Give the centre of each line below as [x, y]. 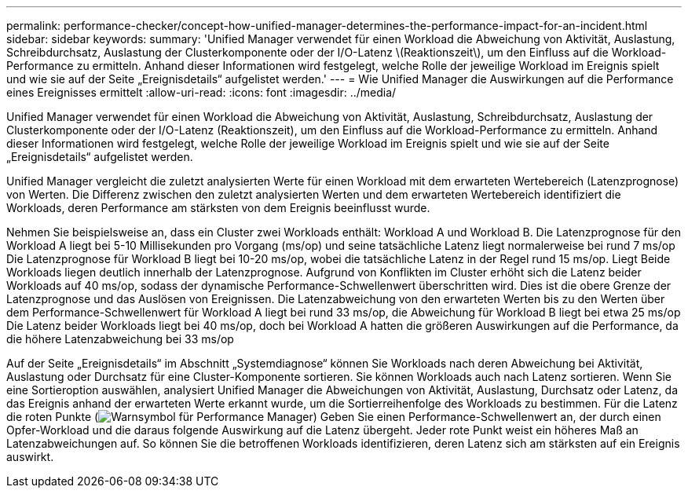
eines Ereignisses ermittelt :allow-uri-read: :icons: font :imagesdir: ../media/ [201, 92]
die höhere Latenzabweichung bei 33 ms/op [120, 339]
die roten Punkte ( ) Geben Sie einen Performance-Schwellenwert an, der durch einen [334, 417]
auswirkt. [30, 457]
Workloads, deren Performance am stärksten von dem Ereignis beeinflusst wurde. [218, 208]
